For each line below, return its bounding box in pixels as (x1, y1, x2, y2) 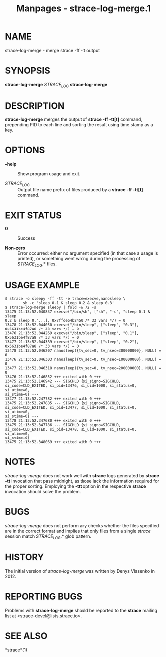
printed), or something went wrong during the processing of (17, 256, 141, 262)
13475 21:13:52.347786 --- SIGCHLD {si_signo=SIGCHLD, (5, 423, 121, 428)
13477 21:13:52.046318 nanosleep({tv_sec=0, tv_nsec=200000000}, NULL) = (5, 366, 162, 371)
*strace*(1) (5, 647, 28, 653)
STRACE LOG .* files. (17, 261, 57, 268)
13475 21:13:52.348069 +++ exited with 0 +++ (5, 440, 101, 445)
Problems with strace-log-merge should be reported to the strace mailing (5, 607, 158, 613)
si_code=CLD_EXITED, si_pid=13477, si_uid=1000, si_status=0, (5, 405, 137, 410)
